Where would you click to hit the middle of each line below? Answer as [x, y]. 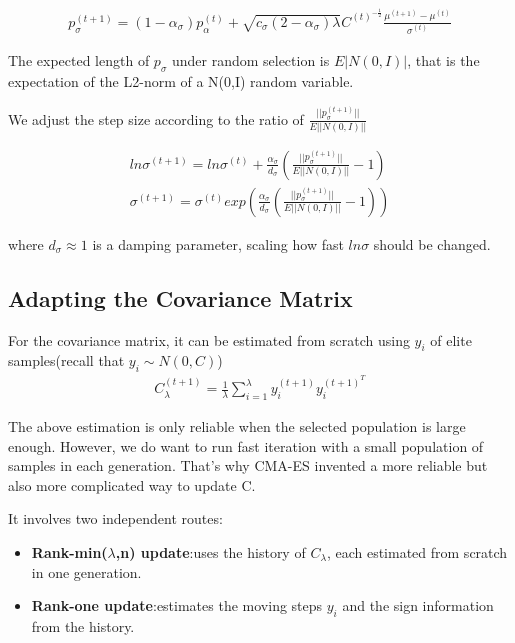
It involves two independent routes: [115, 518]
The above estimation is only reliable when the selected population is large [237, 426]
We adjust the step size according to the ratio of [156, 118]
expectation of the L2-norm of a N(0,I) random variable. [181, 80]
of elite [451, 339]
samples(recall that [66, 360]
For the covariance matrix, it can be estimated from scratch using [209, 339]
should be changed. [432, 243]
